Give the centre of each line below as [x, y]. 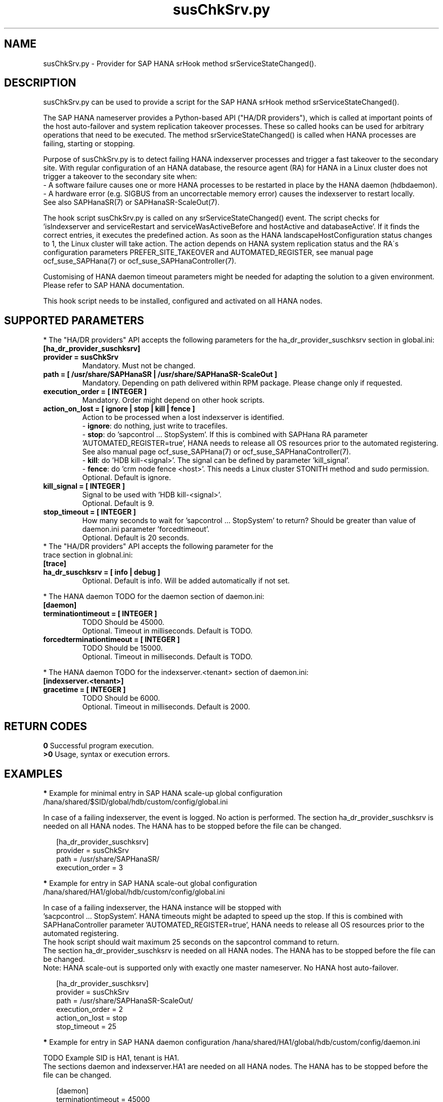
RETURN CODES [46, 726]
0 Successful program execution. [98, 746]
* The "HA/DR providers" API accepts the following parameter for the [158, 546]
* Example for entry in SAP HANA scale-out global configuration [150, 883]
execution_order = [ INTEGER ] [95, 392]
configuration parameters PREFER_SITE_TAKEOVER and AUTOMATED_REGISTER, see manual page [208, 252]
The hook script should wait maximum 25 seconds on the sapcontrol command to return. [191, 942]
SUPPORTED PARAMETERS [74, 320]
